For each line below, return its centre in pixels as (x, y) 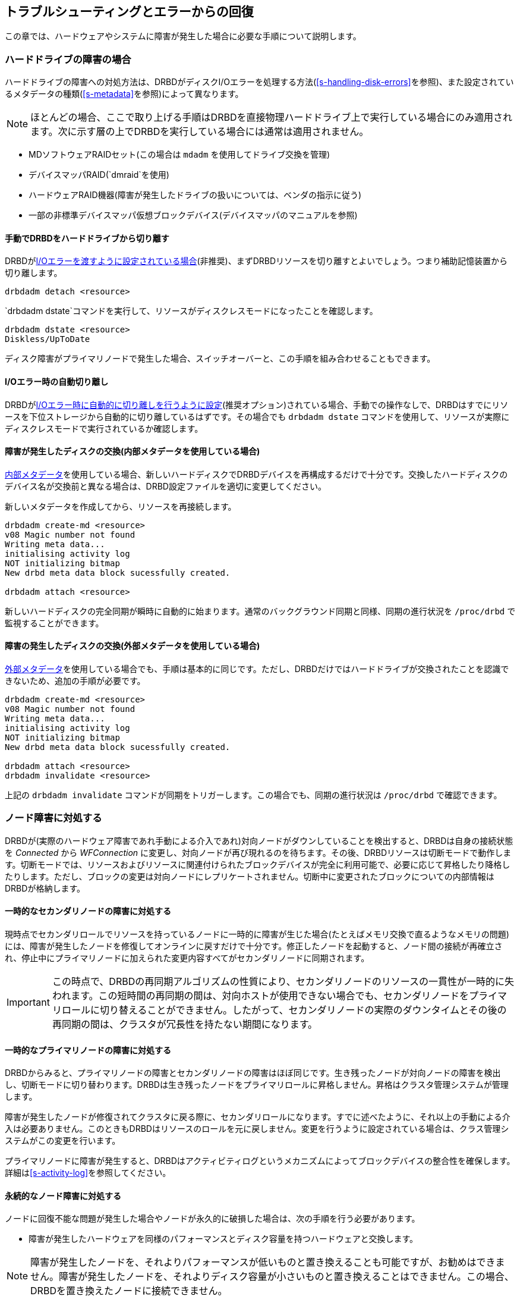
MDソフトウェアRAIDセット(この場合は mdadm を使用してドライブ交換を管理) (179, 155)
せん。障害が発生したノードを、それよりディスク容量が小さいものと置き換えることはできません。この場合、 (272, 1277)
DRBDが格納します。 (45, 888)
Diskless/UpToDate (48, 339)
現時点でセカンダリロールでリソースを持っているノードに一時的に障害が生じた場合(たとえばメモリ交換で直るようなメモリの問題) (257, 934)
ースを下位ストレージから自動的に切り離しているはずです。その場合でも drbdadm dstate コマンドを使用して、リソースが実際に (257, 416)
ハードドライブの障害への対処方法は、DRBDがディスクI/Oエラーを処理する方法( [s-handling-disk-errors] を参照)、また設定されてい (259, 82)
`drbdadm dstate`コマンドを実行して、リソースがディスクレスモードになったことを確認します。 (191, 311)
